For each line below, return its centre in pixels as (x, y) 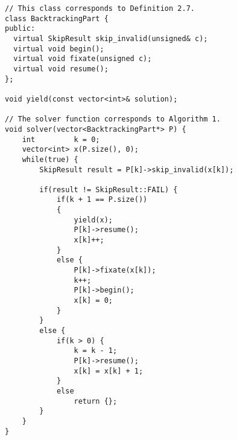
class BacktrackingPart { (57, 18)
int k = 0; (61, 139)
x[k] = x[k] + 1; (109, 371)
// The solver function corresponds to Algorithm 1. (113, 119)
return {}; (96, 401)
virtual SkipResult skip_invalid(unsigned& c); (111, 38)
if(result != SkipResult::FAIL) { (109, 189)
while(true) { (50, 159)
